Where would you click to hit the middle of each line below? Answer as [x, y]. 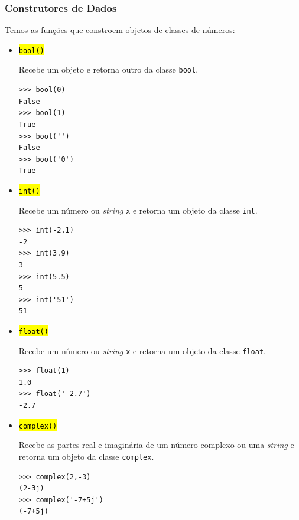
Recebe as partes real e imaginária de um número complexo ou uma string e [156, 445]
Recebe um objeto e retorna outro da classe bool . [108, 69]
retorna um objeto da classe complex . [86, 456]
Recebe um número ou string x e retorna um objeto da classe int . [138, 210]
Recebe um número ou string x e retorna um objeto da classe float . [142, 350]
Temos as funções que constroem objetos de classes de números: [120, 30]
